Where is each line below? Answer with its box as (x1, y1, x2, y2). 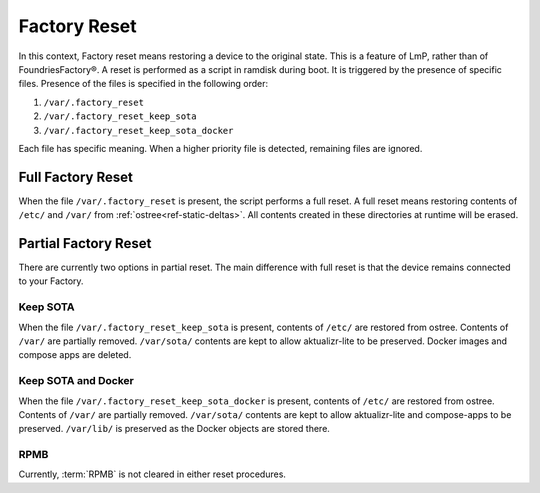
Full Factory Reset (18, 168, 134, 185)
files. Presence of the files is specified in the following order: (18, 78, 269, 90)
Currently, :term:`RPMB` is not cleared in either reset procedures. (18, 468, 287, 480)
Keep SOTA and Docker (18, 374, 135, 388)
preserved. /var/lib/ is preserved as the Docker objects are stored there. (18, 423, 330, 435)
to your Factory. (18, 275, 84, 287)
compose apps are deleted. (18, 349, 132, 361)
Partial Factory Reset (18, 235, 152, 252)
